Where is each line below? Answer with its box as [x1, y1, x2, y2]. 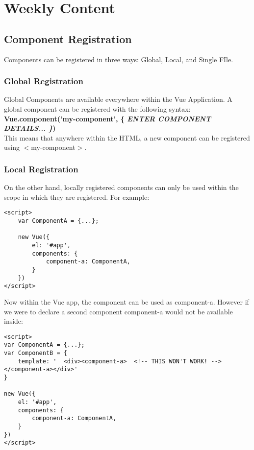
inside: [4, 316, 23, 326]
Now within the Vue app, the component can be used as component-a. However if [4, 296, 249, 307]
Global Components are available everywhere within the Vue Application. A [4, 94, 232, 104]
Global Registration [4, 75, 83, 87]
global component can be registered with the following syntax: [4, 103, 191, 114]
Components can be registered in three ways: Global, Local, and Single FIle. [4, 54, 233, 64]
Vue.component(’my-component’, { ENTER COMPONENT [4, 113, 211, 123]
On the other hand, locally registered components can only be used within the [4, 182, 239, 192]
